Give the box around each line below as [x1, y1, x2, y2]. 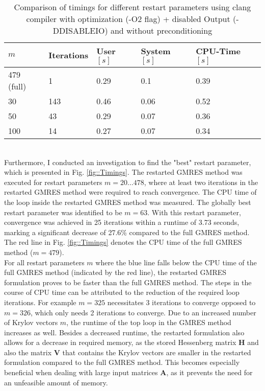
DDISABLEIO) [52, 25, 108, 36]
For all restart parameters [4, 257, 85, 267]
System [141, 45, 171, 57]
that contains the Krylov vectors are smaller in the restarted [62, 347, 251, 357]
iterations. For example [4, 296, 76, 307]
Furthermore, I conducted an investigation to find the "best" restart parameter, [4, 156, 251, 167]
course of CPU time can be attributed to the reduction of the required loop [4, 287, 240, 297]
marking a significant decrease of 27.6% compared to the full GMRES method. [4, 226, 250, 237]
